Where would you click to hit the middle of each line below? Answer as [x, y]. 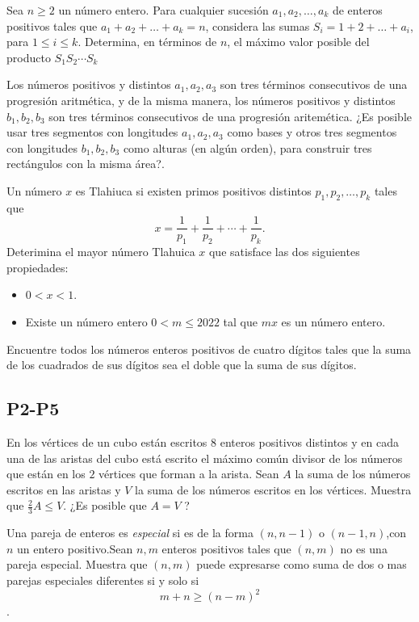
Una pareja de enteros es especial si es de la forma [130, 533]
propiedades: [38, 267]
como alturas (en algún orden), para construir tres [247, 147]
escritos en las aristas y [64, 489]
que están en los [46, 474]
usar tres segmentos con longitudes [92, 132]
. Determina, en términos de [147, 42]
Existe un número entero [86, 321]
